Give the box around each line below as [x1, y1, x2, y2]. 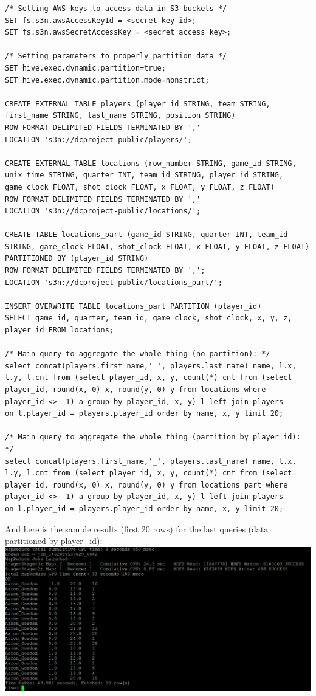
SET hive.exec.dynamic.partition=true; [5, 63, 166, 72]
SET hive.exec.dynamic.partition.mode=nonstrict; [5, 75, 210, 84]
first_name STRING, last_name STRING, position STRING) [5, 111, 236, 120]
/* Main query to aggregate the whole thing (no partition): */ [5, 350, 270, 359]
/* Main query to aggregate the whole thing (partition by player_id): [5, 433, 301, 442]
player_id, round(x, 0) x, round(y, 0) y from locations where [5, 385, 266, 394]
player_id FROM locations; [5, 326, 114, 335]
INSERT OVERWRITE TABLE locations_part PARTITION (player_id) [5, 301, 262, 311]
